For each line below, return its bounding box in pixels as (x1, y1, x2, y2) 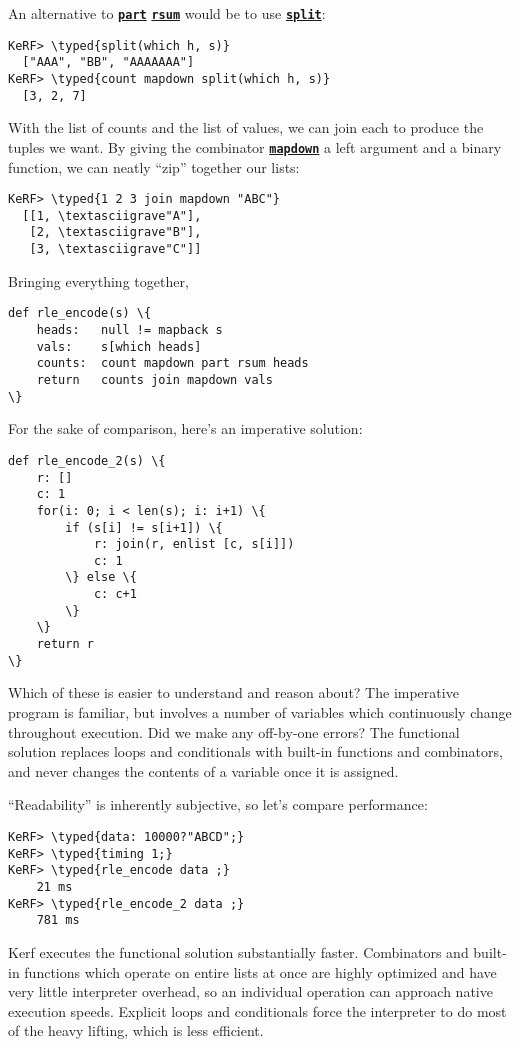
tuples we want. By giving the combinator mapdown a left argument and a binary (8, 136, 502, 157)
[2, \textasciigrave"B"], (29, 225, 202, 240)
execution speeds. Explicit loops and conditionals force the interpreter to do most (8, 1000, 507, 1021)
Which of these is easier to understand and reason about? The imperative (8, 682, 459, 703)
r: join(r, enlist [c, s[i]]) (93, 537, 295, 552)
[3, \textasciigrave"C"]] (29, 242, 202, 257)
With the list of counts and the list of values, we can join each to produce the (8, 117, 484, 138)
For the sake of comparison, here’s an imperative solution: (8, 418, 363, 439)
